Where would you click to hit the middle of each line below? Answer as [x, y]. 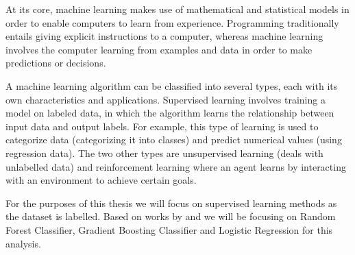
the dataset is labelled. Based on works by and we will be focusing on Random [171, 216]
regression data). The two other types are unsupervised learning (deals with [164, 153]
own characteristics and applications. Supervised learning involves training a [166, 99]
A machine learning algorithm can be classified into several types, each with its [172, 85]
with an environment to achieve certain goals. [101, 180]
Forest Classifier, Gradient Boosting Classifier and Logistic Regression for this [169, 229]
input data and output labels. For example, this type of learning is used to [162, 126]
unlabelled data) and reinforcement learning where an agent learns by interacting [176, 166]
